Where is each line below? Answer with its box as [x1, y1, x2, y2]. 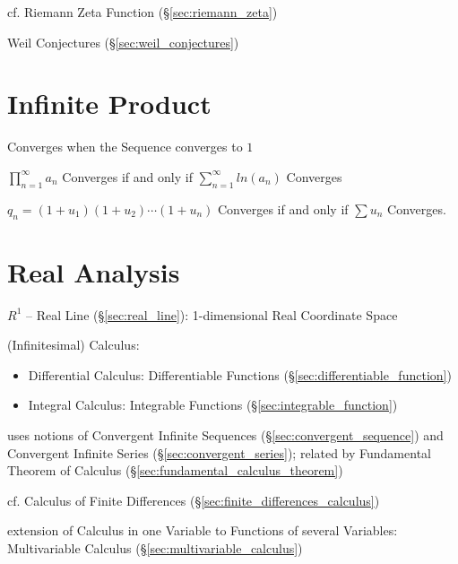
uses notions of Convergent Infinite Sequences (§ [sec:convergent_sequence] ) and [7, 426, 444, 444]
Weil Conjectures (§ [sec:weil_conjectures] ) [7, 32, 239, 51]
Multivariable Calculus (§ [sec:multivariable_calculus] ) [7, 538, 303, 557]
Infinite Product [7, 85, 212, 122]
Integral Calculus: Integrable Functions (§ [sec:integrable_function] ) [28, 395, 398, 414]
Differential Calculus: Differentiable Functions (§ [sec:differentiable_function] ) [28, 365, 452, 384]
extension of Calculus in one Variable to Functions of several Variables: [7, 521, 398, 540]
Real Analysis [7, 253, 180, 290]
